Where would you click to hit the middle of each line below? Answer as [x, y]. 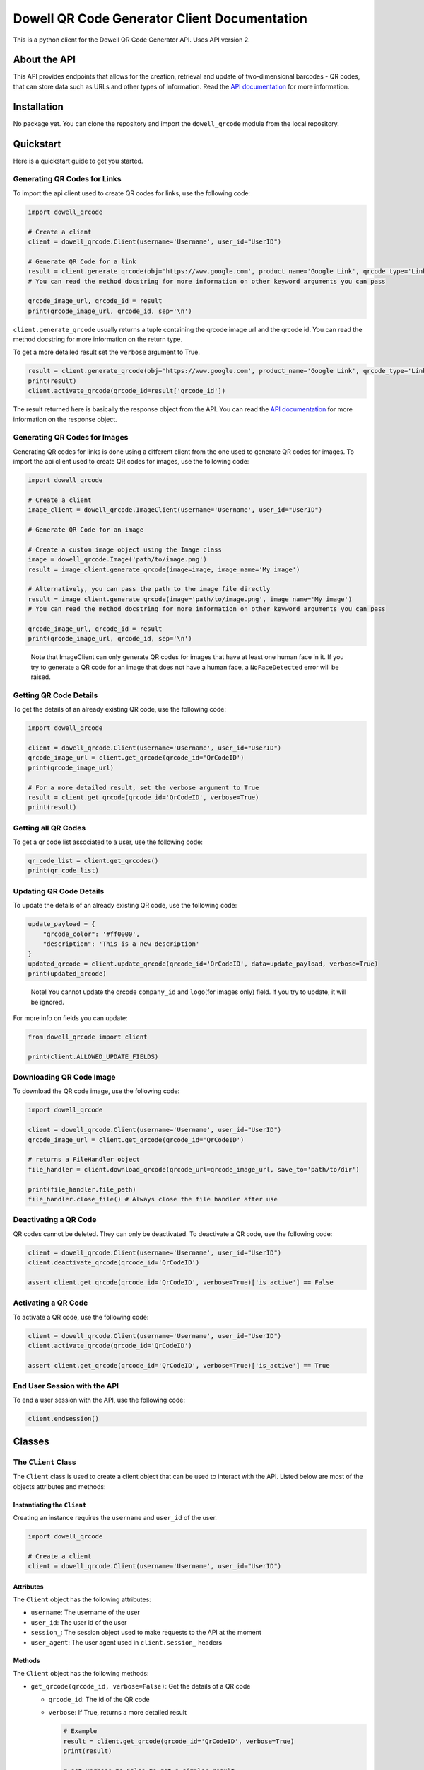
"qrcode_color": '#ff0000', [92, 934]
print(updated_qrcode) [67, 974]
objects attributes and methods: [59, 1486]
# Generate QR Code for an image [86, 530]
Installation [38, 107]
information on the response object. [65, 419]
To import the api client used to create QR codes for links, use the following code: [132, 193]
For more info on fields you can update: [70, 1018]
